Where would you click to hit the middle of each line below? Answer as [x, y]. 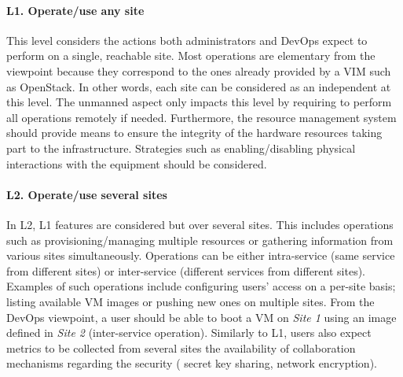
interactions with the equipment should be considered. [137, 163]
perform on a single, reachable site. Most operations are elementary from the [191, 55]
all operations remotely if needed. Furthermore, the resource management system [201, 117]
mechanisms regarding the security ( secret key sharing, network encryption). [192, 363]
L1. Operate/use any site [75, 10]
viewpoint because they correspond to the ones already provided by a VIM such [199, 70]
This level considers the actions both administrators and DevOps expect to [187, 40]
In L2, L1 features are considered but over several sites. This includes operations [200, 224]
